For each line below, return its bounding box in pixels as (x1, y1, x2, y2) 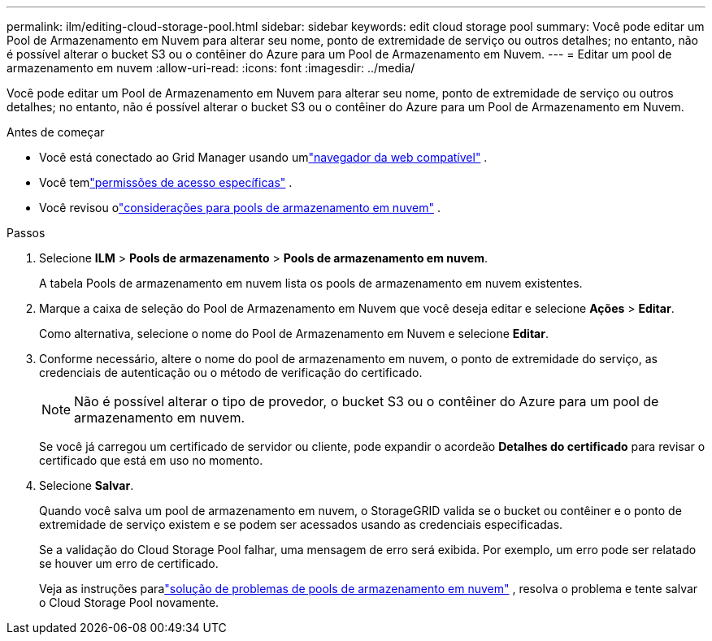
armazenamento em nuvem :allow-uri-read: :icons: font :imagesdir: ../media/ (7, 61, 415, 75)
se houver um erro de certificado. (39, 557, 219, 570)
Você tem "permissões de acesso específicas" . (39, 175, 293, 189)
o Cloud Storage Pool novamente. (39, 596, 219, 609)
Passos (7, 226, 46, 240)
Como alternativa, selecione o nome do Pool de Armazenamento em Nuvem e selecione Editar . (39, 327, 549, 340)
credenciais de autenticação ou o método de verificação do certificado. (39, 366, 423, 379)
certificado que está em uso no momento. (39, 453, 263, 467)
